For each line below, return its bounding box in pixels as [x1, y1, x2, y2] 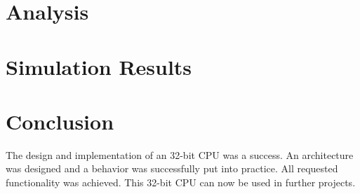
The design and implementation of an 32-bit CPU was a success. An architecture [6, 147, 354, 162]
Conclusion [6, 106, 114, 135]
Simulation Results [6, 52, 192, 81]
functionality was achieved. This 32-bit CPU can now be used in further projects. [6, 175, 356, 190]
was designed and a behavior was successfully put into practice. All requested [6, 161, 338, 176]
